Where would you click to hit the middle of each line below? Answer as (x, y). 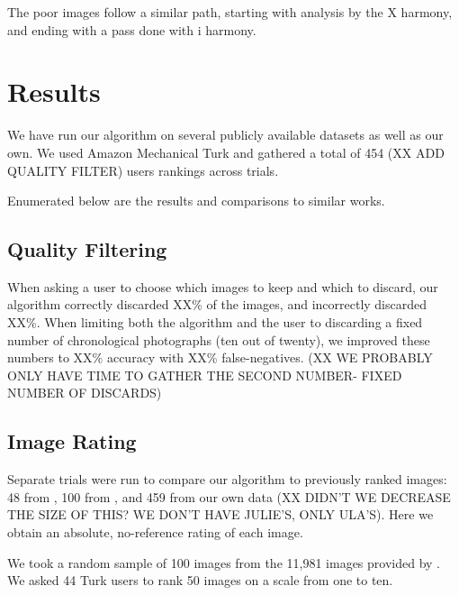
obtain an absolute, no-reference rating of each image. (155, 532)
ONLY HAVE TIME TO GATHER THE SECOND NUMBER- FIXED (205, 375)
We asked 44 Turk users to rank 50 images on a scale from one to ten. (200, 580)
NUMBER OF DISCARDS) (85, 393)
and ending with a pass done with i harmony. (132, 29)
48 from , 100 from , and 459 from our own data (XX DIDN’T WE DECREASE (229, 496)
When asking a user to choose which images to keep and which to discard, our (223, 286)
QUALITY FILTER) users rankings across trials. (143, 170)
